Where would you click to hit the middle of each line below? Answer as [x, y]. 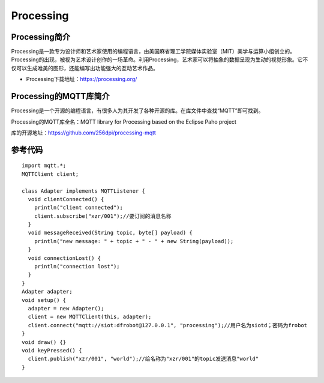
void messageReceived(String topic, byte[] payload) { [110, 233]
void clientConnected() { [66, 199]
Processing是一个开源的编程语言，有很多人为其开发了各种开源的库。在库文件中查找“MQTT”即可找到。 [137, 110]
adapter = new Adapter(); [66, 308]
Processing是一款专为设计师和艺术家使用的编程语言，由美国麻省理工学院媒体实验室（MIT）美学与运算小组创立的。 [153, 52]
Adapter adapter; [47, 292]
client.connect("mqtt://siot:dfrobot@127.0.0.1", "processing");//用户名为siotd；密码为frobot [168, 325]
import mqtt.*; [44, 166]
